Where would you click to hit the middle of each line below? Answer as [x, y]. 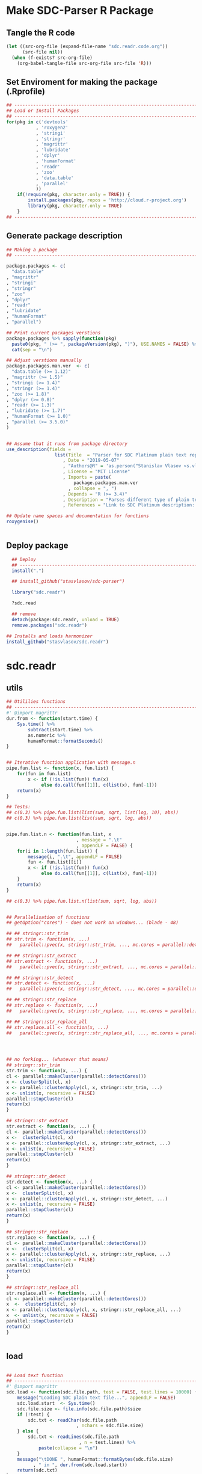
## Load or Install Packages [43, 111]
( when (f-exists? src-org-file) [52, 58]
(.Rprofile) [26, 91]
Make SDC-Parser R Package [80, 11]
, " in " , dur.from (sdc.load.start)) [80, 1465]
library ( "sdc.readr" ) [39, 592]
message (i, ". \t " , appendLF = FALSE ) [75, 857]
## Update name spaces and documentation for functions [78, 516]
